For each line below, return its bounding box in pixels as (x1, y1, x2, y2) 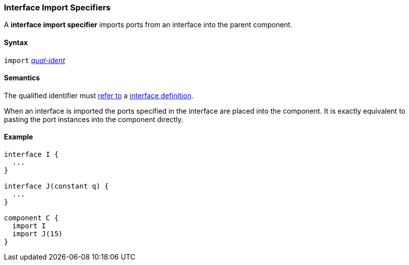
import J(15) (12, 230, 63, 238)
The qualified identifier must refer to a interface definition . (4, 91, 194, 100)
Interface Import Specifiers (4, 2, 111, 12)
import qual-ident (4, 56, 65, 65)
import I (12, 222, 46, 230)
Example (4, 132, 33, 141)
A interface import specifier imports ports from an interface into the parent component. (4, 20, 293, 29)
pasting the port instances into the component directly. (4, 115, 183, 124)
